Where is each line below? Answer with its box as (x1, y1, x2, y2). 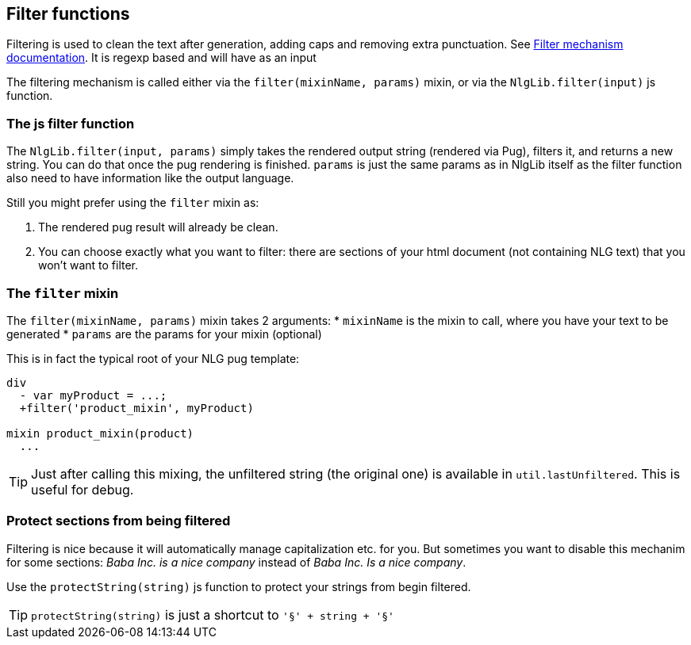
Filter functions (6, 4, 130, 24)
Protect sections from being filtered (6, 513, 231, 529)
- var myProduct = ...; (19, 388, 167, 402)
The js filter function (6, 115, 135, 132)
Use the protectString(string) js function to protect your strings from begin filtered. (6, 579, 471, 593)
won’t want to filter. (38, 258, 139, 273)
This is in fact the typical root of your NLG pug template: (6, 351, 300, 365)
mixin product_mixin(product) (6, 426, 194, 440)
